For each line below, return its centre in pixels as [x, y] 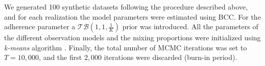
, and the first [61, 57]
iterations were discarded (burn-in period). [171, 57]
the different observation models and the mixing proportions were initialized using [132, 38]
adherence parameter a [40, 26]
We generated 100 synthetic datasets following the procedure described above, [126, 7]
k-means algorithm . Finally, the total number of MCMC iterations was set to [126, 47]
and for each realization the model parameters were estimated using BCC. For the [132, 16]
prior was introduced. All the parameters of [190, 26]
